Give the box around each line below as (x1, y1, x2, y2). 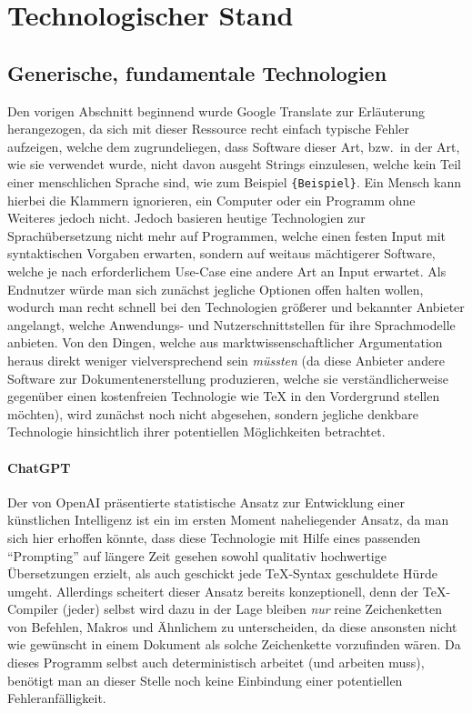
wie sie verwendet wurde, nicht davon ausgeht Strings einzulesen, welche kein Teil (7, 155, 461, 174)
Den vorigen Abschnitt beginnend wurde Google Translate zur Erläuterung (7, 101, 426, 120)
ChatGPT (7, 457, 71, 477)
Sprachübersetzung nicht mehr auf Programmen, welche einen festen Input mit (7, 226, 446, 245)
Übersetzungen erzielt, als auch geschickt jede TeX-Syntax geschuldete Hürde (7, 564, 437, 583)
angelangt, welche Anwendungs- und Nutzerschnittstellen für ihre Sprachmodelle (7, 315, 456, 334)
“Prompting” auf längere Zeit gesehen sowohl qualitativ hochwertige (7, 546, 387, 565)
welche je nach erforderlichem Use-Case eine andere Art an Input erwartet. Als (7, 261, 447, 280)
